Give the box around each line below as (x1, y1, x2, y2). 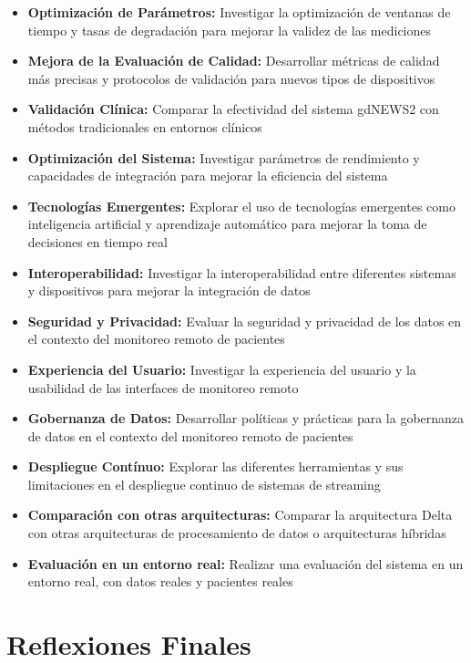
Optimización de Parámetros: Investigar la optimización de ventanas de (27, 3, 451, 21)
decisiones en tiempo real (27, 232, 168, 251)
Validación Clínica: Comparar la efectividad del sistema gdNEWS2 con (27, 99, 439, 119)
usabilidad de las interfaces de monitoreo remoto (27, 378, 299, 397)
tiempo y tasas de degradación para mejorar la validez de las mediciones (27, 20, 431, 39)
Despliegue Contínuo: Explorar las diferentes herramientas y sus (27, 457, 404, 476)
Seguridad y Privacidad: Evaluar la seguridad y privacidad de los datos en (27, 311, 462, 330)
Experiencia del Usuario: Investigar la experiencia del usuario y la (27, 359, 416, 378)
